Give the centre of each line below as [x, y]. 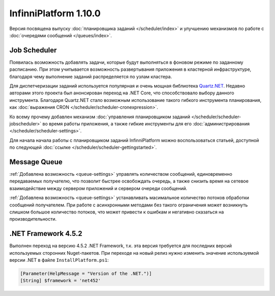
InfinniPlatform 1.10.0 [55, 13]
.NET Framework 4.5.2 [46, 234]
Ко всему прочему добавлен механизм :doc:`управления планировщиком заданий [100, 117]
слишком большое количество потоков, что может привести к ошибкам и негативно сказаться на [117, 212]
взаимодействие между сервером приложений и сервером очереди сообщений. [99, 188]
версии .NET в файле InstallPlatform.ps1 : [59, 260]
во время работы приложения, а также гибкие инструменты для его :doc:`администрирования [146, 124]
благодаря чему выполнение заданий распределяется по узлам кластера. [91, 76]
